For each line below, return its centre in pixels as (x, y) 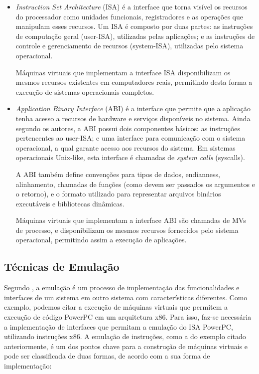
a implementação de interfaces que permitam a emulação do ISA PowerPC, (119, 326)
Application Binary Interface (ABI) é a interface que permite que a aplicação (133, 108)
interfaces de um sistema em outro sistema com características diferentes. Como (126, 297)
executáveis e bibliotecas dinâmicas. (70, 203)
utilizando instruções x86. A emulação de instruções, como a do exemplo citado (125, 336)
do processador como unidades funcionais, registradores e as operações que (129, 16)
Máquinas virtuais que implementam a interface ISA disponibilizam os (123, 72)
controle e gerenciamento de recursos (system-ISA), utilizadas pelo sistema (129, 46)
